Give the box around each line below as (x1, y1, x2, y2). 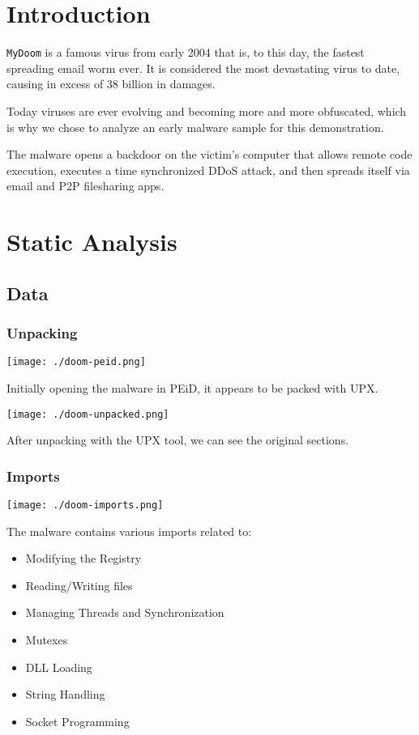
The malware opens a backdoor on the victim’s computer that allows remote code (6, 146, 413, 163)
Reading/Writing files (25, 576, 133, 593)
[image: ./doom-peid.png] (6, 356, 146, 368)
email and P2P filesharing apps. (6, 177, 165, 194)
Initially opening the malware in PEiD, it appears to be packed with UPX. (6, 379, 378, 396)
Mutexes (25, 631, 68, 648)
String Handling (25, 686, 105, 703)
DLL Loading (25, 658, 92, 675)
